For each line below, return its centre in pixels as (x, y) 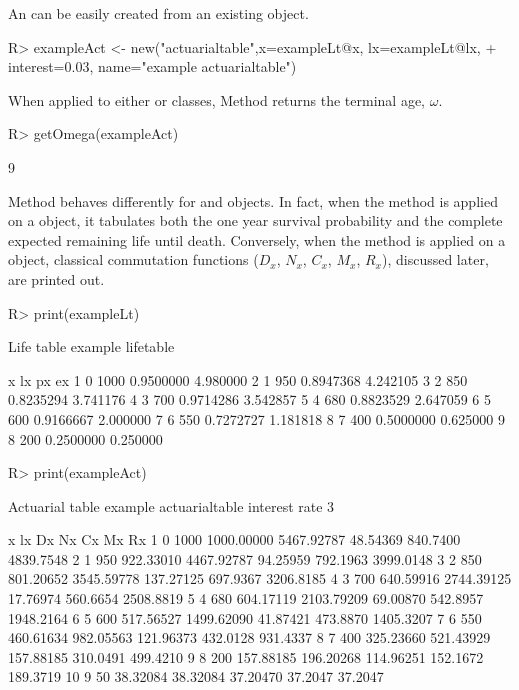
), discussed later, (435, 259)
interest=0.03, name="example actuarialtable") (152, 66)
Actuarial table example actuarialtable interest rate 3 (171, 505)
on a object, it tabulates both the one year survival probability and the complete (255, 220)
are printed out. (56, 278)
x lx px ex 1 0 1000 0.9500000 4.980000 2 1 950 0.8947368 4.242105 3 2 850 (238, 379)
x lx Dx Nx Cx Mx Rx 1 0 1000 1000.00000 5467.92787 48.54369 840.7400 (234, 539)
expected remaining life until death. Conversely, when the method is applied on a (257, 239)
